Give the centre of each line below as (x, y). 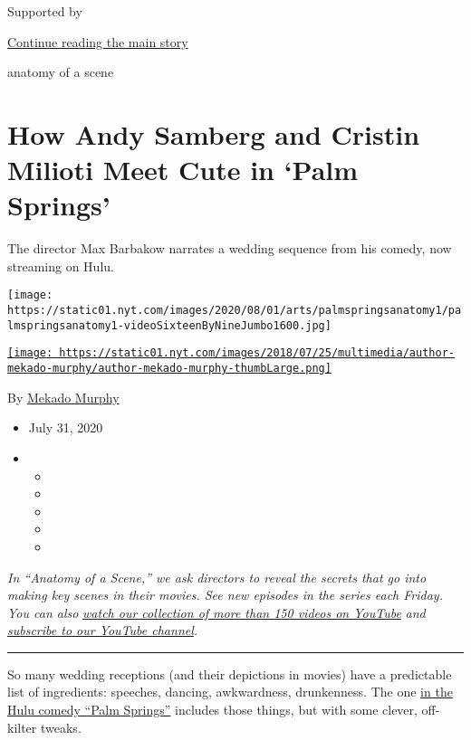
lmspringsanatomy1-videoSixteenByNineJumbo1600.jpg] (169, 325)
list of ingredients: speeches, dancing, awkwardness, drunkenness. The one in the (230, 692)
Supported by (45, 11)
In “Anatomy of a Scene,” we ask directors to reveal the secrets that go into (217, 577)
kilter (22, 727)
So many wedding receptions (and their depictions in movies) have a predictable (230, 674)
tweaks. (61, 727)
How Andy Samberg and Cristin (214, 133)
